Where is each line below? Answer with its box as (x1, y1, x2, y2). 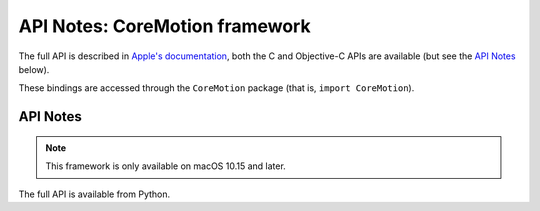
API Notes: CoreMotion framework (18, 15, 311, 37)
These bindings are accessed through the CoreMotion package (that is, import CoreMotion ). (18, 82, 415, 94)
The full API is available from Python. (18, 188, 171, 200)
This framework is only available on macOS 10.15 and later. (45, 160, 287, 172)
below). (18, 63, 50, 75)
